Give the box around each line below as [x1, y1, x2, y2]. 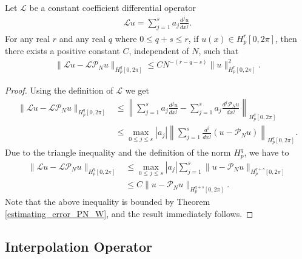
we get [125, 84, 149, 97]
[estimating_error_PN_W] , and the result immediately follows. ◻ [5, 207, 253, 219]
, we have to [244, 146, 289, 159]
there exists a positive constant [5, 44, 120, 57]
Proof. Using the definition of [5, 84, 113, 97]
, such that [198, 44, 239, 57]
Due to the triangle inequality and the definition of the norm [5, 146, 231, 159]
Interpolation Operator [5, 237, 152, 255]
